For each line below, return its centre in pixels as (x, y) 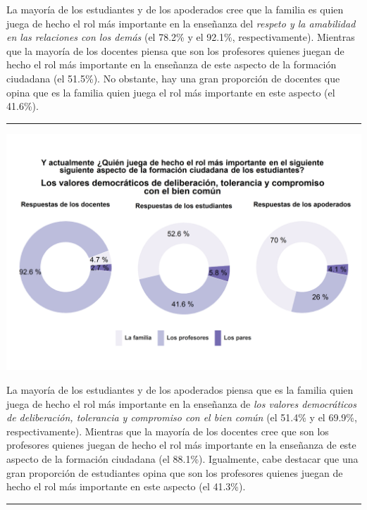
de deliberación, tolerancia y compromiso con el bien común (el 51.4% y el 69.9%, (182, 417)
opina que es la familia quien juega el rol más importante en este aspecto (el (171, 92)
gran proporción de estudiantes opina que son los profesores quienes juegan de (175, 472)
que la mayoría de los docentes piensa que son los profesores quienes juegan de (175, 50)
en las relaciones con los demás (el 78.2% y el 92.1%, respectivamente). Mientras (181, 37)
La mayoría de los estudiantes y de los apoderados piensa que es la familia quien (180, 390)
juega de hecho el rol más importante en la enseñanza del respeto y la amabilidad (181, 23)
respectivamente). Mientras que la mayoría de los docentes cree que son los (168, 431)
